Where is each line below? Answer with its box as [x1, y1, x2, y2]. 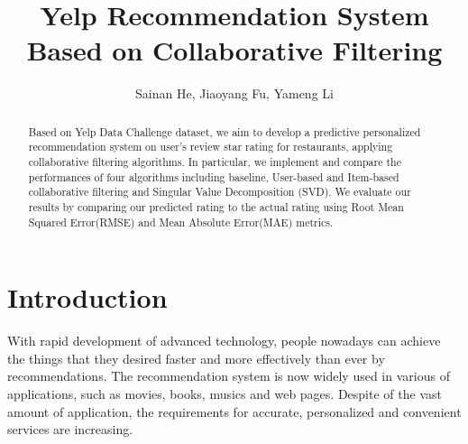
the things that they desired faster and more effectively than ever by [7, 348, 385, 367]
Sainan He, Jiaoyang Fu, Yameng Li [135, 84, 334, 103]
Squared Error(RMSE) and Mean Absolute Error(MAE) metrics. [28, 214, 334, 229]
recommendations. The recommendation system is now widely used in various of [7, 366, 450, 385]
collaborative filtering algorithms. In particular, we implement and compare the [28, 154, 401, 170]
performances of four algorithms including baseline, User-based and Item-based [28, 169, 399, 184]
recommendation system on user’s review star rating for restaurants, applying [28, 139, 393, 154]
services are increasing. [7, 420, 133, 439]
